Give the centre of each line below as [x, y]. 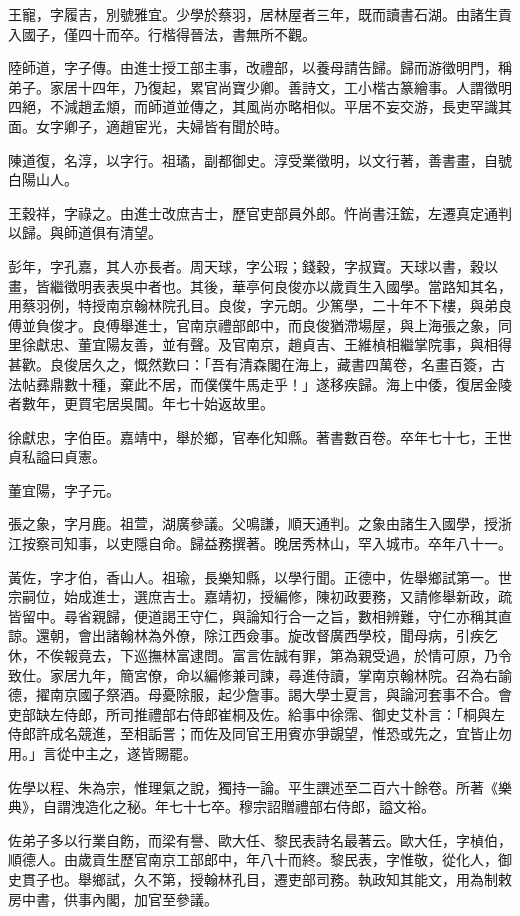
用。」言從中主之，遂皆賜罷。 [102, 753]
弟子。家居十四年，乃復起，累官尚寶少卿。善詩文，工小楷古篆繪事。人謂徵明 [260, 86]
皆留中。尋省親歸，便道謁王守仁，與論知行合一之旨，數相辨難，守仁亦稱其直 [260, 615]
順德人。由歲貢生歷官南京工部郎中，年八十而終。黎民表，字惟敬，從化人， [253, 859]
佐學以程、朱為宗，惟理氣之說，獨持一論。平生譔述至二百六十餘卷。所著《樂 [260, 786]
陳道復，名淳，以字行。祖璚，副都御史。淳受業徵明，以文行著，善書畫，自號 [260, 159]
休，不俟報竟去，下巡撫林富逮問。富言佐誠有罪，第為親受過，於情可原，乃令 [260, 655]
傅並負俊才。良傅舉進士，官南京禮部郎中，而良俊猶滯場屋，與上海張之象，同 [260, 324]
